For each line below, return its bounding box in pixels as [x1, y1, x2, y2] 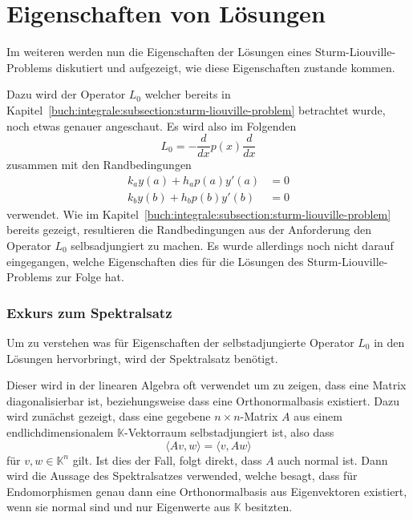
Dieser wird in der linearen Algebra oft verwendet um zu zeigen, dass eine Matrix [6, 377, 407, 393]
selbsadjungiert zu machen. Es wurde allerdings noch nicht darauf [71, 237, 394, 253]
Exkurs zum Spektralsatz [6, 302, 172, 322]
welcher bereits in [144, 86, 231, 103]
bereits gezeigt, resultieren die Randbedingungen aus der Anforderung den [6, 221, 371, 238]
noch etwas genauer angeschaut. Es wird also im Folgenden [6, 117, 297, 134]
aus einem [294, 408, 342, 425]
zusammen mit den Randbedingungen [6, 156, 192, 173]
